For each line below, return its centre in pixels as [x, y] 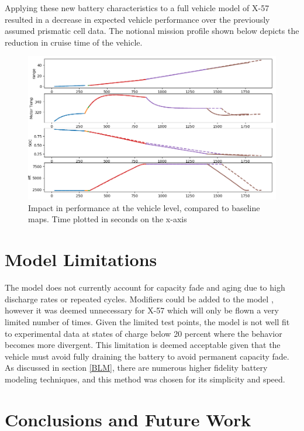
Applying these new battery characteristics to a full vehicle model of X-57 [137, 8]
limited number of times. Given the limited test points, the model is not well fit [147, 321]
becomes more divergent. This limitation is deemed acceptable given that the [143, 345]
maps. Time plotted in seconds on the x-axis [108, 219]
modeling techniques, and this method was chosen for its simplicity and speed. [145, 379]
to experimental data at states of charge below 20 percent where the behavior [144, 333]
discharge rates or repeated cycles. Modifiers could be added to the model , [139, 299]
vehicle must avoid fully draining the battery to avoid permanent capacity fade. [147, 356]
